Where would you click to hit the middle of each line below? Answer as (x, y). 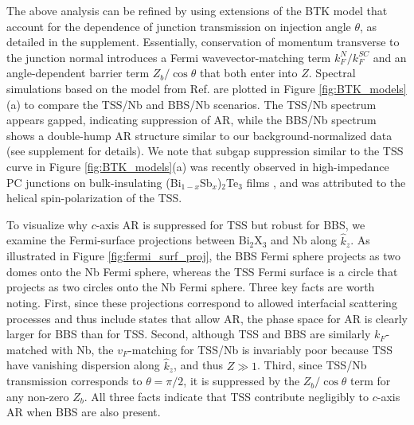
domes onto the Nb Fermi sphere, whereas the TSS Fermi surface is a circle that (202, 271)
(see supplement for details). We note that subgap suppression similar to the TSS (205, 151)
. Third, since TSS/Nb (312, 365)
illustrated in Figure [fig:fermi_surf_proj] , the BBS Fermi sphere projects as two (204, 256)
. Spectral (332, 73)
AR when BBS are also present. (84, 412)
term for (371, 381)
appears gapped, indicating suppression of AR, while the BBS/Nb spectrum (191, 120)
